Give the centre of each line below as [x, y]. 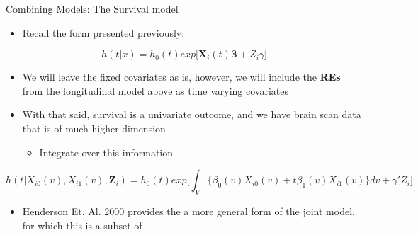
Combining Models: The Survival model [92, 8]
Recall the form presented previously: [103, 32]
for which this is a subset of [82, 225]
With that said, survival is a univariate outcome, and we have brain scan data [192, 114]
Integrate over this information [106, 152]
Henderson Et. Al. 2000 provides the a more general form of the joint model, [188, 211]
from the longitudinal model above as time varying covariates [155, 90]
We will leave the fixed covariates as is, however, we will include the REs [181, 77]
